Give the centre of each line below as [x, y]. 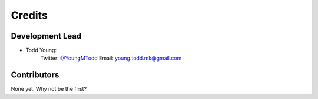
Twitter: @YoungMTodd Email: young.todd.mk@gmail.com [111, 58]
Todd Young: [41, 50]
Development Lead [46, 36]
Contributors [35, 75]
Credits [29, 15]
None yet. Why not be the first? [49, 89]
